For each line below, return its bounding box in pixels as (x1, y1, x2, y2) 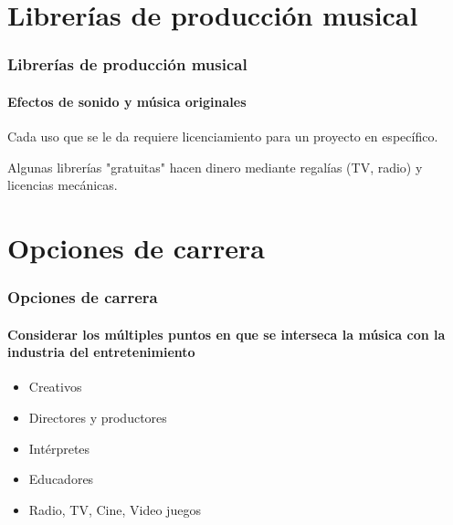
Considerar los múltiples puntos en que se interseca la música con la (7, 324, 446, 343)
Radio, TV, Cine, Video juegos (28, 499, 201, 519)
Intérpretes (28, 438, 90, 457)
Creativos (28, 377, 82, 396)
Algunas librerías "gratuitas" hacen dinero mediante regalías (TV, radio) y (7, 157, 423, 176)
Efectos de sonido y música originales (7, 91, 247, 110)
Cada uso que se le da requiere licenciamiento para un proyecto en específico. (7, 127, 438, 146)
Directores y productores (28, 408, 167, 426)
